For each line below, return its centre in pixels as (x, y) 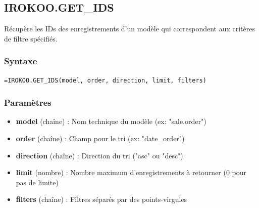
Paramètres (28, 102)
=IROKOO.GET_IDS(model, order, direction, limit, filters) (105, 80)
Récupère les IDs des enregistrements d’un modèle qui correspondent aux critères (129, 29)
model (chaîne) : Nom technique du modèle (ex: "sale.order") (111, 121)
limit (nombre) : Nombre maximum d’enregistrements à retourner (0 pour (131, 172)
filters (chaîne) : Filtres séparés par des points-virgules (101, 199)
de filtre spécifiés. (31, 38)
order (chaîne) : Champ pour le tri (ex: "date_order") (100, 138)
